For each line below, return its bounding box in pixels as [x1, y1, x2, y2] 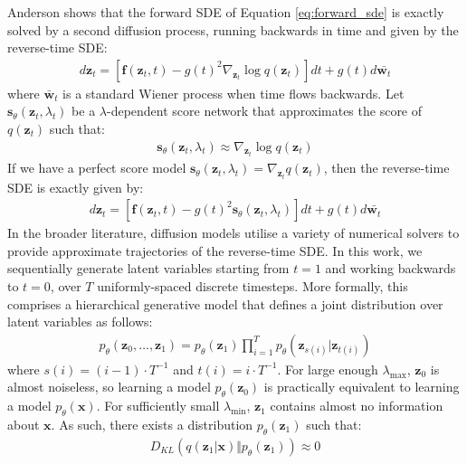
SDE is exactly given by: [7, 177, 144, 196]
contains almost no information [270, 396, 443, 415]
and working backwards [325, 259, 456, 278]
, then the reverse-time [323, 158, 450, 177]
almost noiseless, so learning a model [7, 377, 211, 396]
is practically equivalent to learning [263, 377, 460, 396]
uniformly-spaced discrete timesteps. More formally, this [97, 276, 408, 295]
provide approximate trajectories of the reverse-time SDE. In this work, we [7, 241, 423, 260]
